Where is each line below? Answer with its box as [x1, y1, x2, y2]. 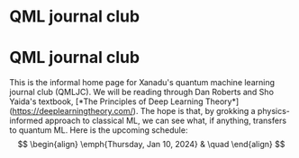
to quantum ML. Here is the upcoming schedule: [9, 125, 188, 136]
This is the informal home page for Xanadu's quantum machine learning [9, 77, 276, 88]
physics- [257, 106, 290, 117]
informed [9, 115, 43, 127]
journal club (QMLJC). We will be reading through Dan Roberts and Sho [9, 87, 275, 98]
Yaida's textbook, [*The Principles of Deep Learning [9, 96, 204, 107]
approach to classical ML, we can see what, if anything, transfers [44, 115, 286, 127]
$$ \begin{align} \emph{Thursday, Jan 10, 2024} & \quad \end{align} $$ [17, 139, 285, 150]
